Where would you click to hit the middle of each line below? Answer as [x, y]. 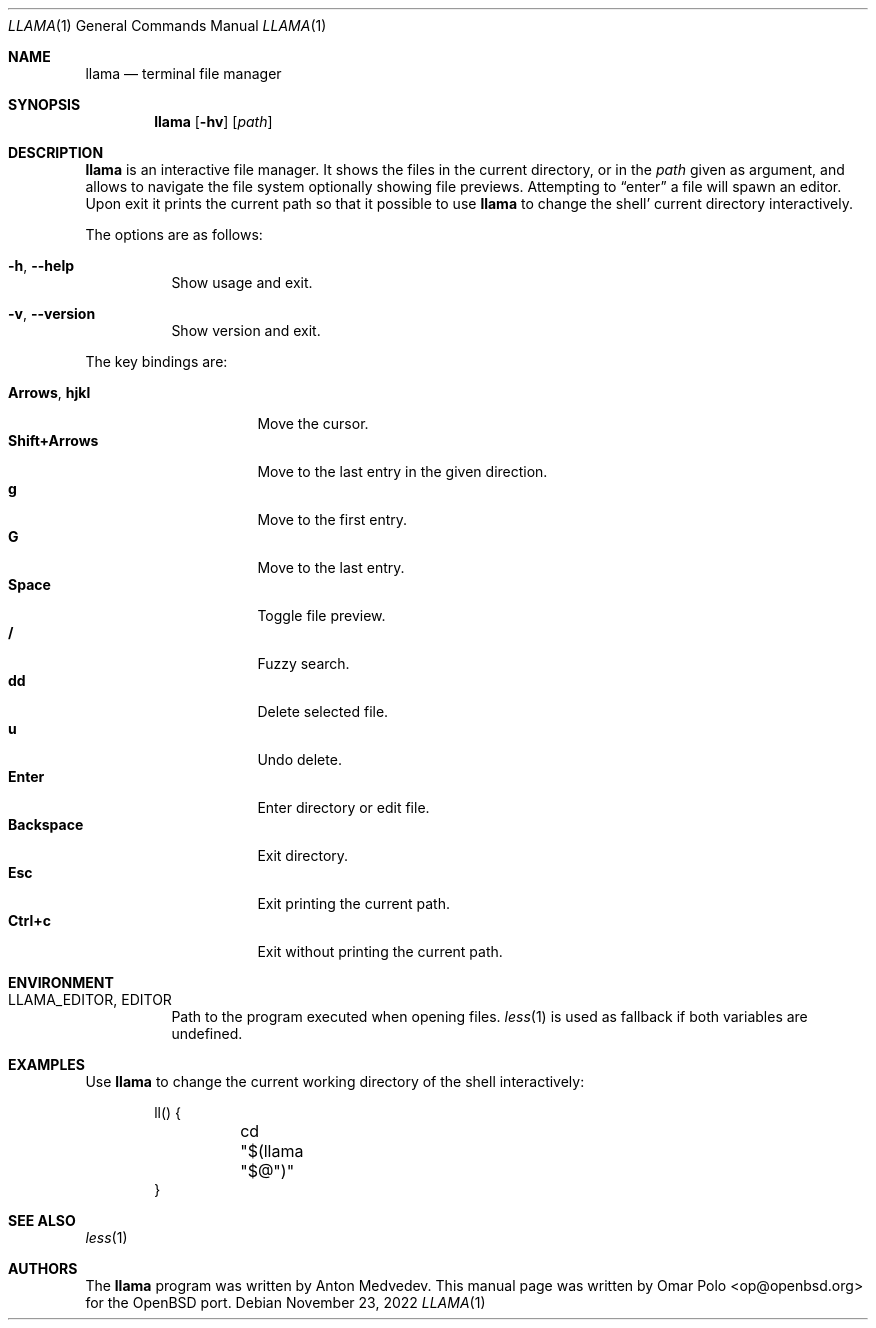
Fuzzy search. [303, 663]
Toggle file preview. [321, 615]
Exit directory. [303, 855]
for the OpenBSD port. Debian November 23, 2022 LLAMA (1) [285, 1302]
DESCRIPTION [56, 152]
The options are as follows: [174, 234]
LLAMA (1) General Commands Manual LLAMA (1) [167, 25]
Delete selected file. [323, 711]
